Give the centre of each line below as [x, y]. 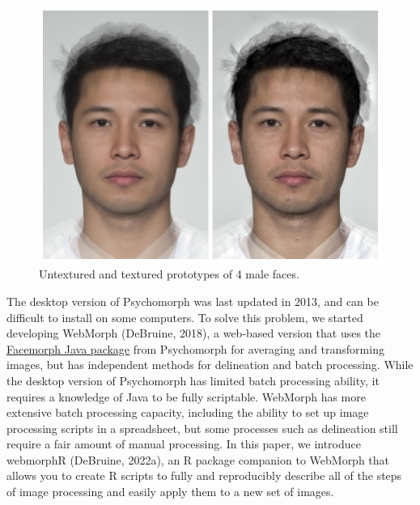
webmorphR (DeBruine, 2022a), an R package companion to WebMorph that [198, 459]
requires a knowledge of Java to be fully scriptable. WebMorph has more [186, 396]
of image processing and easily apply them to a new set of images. [170, 492]
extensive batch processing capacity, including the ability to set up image [188, 412]
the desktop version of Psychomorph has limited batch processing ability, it [193, 380]
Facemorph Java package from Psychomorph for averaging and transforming [195, 348]
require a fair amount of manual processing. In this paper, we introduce [184, 444]
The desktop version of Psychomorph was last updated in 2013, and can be [193, 301]
